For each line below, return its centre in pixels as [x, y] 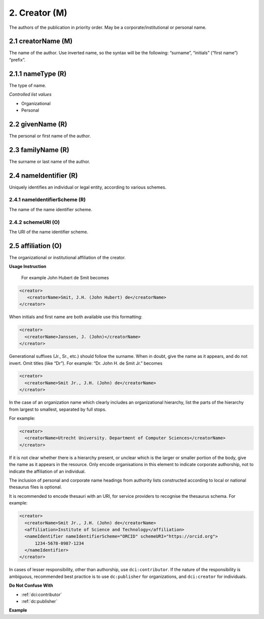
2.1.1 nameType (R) [38, 74]
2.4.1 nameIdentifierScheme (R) [47, 199]
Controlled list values [30, 94]
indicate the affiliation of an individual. [47, 471]
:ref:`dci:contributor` [42, 595]
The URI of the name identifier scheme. [49, 232]
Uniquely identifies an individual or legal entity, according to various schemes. [88, 187]
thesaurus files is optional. [35, 487]
